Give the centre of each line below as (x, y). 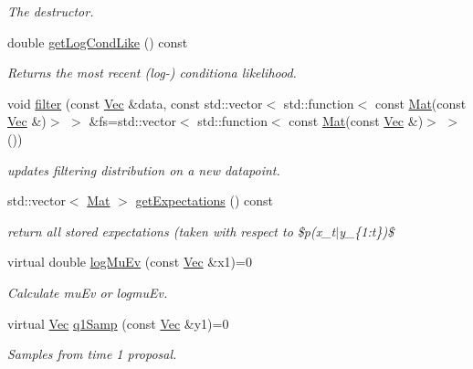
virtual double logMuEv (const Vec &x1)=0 (130, 262)
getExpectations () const (204, 200)
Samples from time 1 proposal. (92, 354)
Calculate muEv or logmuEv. (88, 292)
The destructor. (51, 11)
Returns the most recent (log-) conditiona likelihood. (152, 73)
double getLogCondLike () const (98, 42)
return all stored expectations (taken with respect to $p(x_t (172, 231)
